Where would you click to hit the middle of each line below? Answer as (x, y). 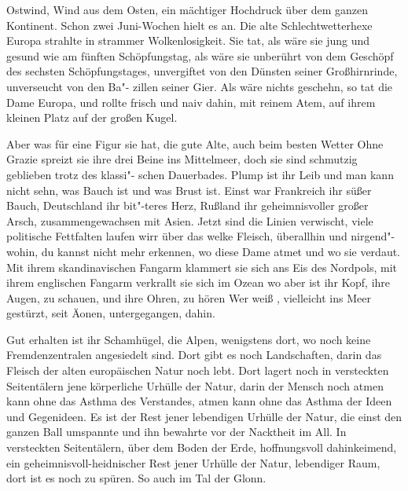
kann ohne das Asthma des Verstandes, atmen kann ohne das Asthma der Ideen (199, 401)
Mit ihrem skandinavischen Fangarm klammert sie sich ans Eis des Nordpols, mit (202, 267)
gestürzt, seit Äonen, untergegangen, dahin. (111, 313)
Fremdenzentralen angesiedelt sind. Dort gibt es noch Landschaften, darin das (194, 355)
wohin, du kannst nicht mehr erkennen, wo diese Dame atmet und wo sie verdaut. (204, 251)
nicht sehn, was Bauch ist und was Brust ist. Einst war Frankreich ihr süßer (189, 190)
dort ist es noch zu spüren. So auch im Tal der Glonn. (136, 478)
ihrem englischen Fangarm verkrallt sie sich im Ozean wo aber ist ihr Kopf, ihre (198, 282)
